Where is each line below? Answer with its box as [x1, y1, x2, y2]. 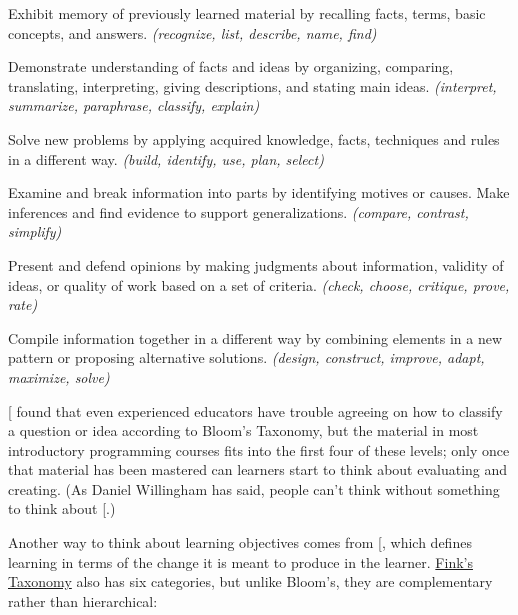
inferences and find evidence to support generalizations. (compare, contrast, [8, 201, 469, 222]
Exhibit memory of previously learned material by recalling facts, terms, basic [8, 3, 486, 23]
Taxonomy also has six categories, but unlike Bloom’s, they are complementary [8, 571, 493, 592]
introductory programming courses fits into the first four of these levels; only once [8, 439, 510, 460]
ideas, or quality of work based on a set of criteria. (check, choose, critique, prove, [8, 274, 510, 295]
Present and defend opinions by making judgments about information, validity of [8, 254, 504, 275]
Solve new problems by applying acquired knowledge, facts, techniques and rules [8, 128, 500, 149]
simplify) [8, 221, 62, 242]
